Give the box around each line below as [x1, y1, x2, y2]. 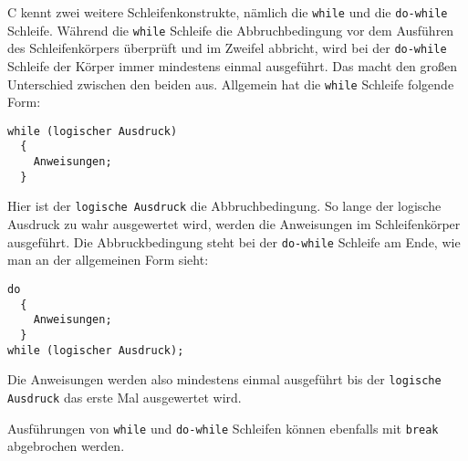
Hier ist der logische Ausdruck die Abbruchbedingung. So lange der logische [7, 196, 442, 215]
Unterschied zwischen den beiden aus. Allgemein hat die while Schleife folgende [7, 74, 454, 93]
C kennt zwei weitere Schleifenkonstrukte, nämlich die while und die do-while [7, 3, 448, 21]
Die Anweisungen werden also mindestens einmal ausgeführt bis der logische [7, 370, 442, 389]
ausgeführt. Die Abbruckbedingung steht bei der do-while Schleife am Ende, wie [7, 232, 461, 251]
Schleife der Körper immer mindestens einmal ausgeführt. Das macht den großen [7, 56, 458, 75]
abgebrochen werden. [7, 436, 125, 456]
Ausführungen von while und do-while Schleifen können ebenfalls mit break [7, 418, 439, 437]
